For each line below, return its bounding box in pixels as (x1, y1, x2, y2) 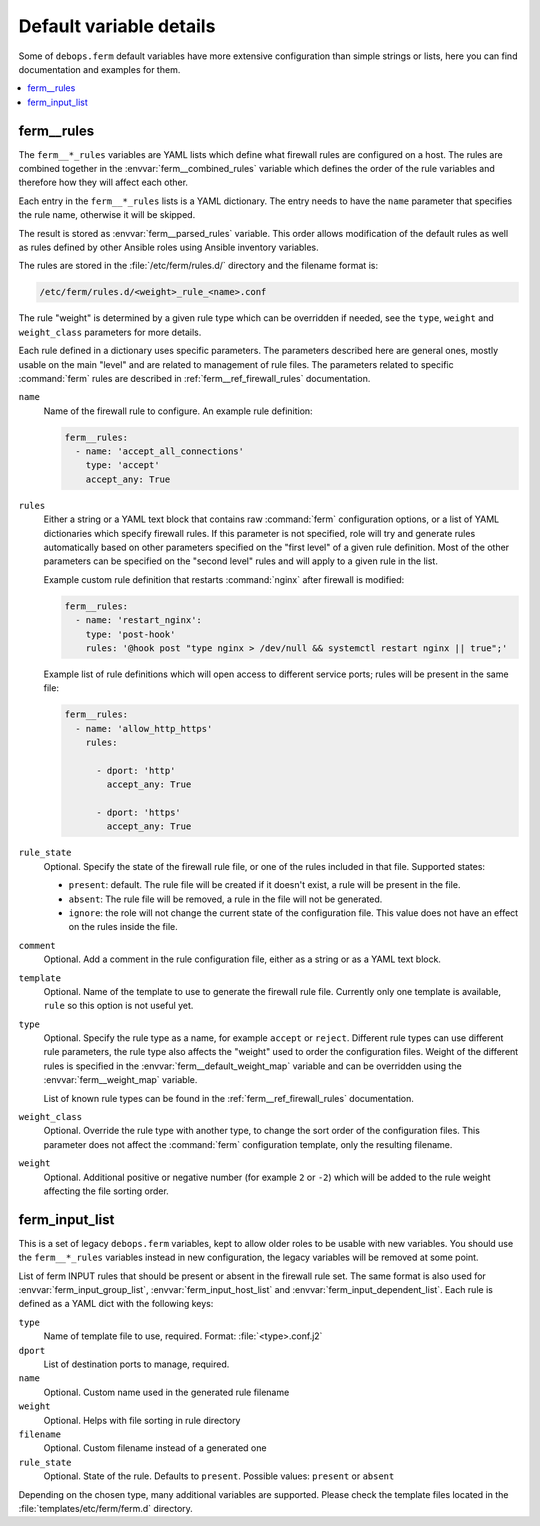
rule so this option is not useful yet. (43, 1000, 194, 1012)
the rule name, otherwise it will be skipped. (18, 209, 196, 221)
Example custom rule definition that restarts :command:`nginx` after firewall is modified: (43, 573, 405, 585)
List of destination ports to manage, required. (43, 1358, 230, 1370)
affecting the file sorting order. (43, 1185, 169, 1197)
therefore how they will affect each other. (18, 176, 189, 189)
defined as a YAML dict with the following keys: (18, 1298, 214, 1310)
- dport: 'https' (96, 807, 182, 819)
